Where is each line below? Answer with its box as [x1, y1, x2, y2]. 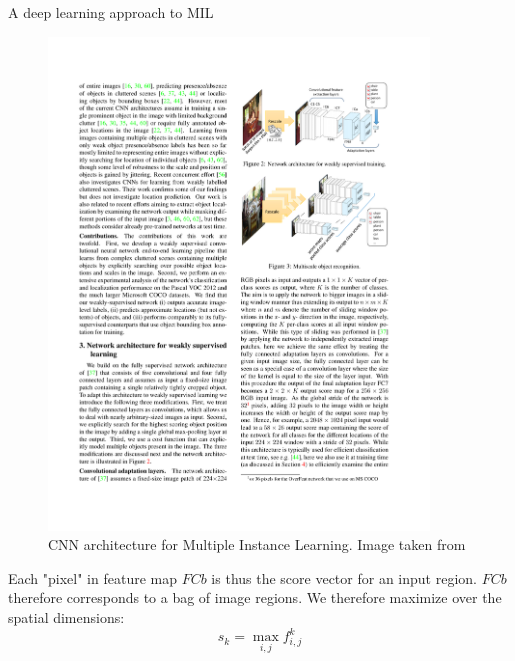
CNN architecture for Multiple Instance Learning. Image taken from [48, 534, 466, 555]
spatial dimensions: [8, 606, 125, 627]
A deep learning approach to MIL [8, 2, 214, 22]
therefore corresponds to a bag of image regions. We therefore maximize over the [8, 587, 502, 608]
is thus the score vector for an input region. [211, 567, 477, 588]
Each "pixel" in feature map [8, 567, 177, 588]
